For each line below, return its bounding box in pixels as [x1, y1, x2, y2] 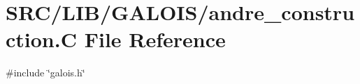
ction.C [6, 25, 77, 53]
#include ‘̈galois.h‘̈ [6, 65, 85, 80]
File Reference [84, 25, 226, 53]
